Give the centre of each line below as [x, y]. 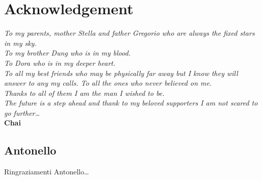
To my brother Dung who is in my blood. [68, 53]
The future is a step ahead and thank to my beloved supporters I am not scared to [131, 103]
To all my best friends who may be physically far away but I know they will [121, 73]
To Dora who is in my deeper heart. [60, 62]
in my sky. [20, 43]
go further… [22, 112]
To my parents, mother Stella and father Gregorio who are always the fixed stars [129, 33]
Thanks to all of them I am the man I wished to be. [84, 93]
